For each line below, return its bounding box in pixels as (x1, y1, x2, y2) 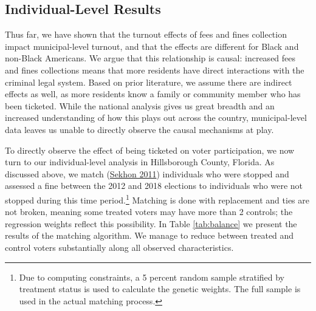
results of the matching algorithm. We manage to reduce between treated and (5, 229, 294, 242)
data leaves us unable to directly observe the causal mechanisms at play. (5, 123, 274, 135)
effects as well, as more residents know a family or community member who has (5, 87, 301, 100)
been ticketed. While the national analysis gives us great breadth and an (5, 99, 275, 112)
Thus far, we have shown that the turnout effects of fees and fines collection (5, 28, 287, 41)
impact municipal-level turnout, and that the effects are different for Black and (5, 39, 299, 52)
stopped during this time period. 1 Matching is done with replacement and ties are (5, 191, 309, 206)
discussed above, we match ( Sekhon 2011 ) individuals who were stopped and (5, 167, 289, 180)
